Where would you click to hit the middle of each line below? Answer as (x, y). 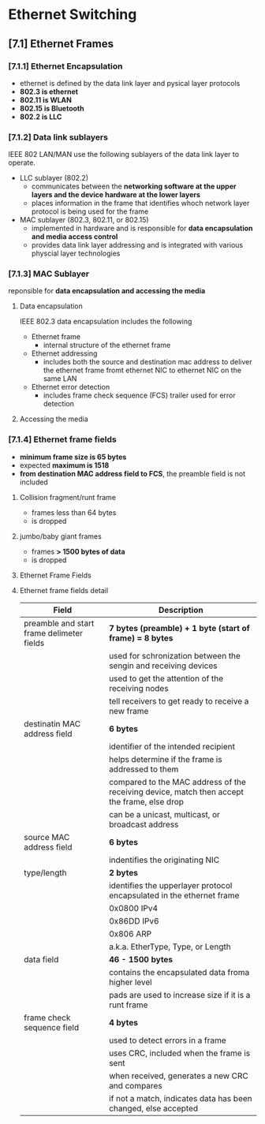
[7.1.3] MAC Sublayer (49, 274)
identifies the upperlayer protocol (171, 885)
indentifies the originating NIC (164, 860)
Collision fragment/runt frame (68, 497)
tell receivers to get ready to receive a (179, 701)
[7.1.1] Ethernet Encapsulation (65, 66)
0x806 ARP (131, 934)
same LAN (60, 379)
